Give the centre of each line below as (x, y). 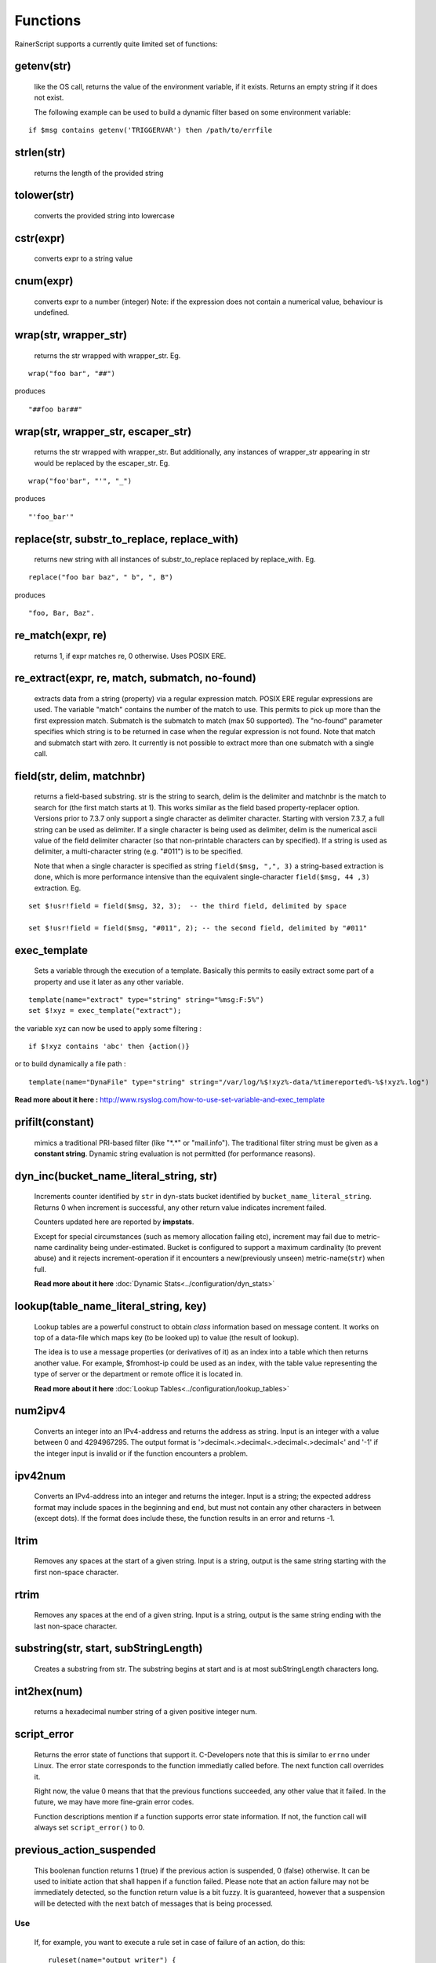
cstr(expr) (40, 238)
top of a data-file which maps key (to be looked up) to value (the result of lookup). (167, 1338)
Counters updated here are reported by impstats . (114, 1222)
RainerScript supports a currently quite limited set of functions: (116, 44)
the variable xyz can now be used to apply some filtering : (108, 1028)
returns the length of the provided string (99, 173)
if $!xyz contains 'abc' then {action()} (109, 1047)
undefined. (52, 313)
